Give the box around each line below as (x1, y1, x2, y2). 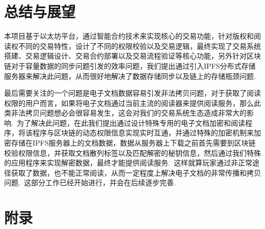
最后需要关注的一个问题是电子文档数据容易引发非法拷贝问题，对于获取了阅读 (4, 88, 261, 98)
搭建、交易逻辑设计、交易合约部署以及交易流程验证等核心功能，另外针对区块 (4, 50, 261, 61)
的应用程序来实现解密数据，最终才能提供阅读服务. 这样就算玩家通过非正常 (4, 157, 252, 168)
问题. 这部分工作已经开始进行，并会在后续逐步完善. (4, 177, 176, 188)
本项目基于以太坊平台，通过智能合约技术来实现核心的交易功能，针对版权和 (4, 31, 254, 41)
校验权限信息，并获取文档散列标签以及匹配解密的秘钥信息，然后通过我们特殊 (4, 147, 261, 158)
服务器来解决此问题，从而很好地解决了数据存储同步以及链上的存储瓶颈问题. (4, 70, 256, 81)
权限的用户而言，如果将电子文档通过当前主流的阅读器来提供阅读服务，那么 (4, 97, 254, 108)
